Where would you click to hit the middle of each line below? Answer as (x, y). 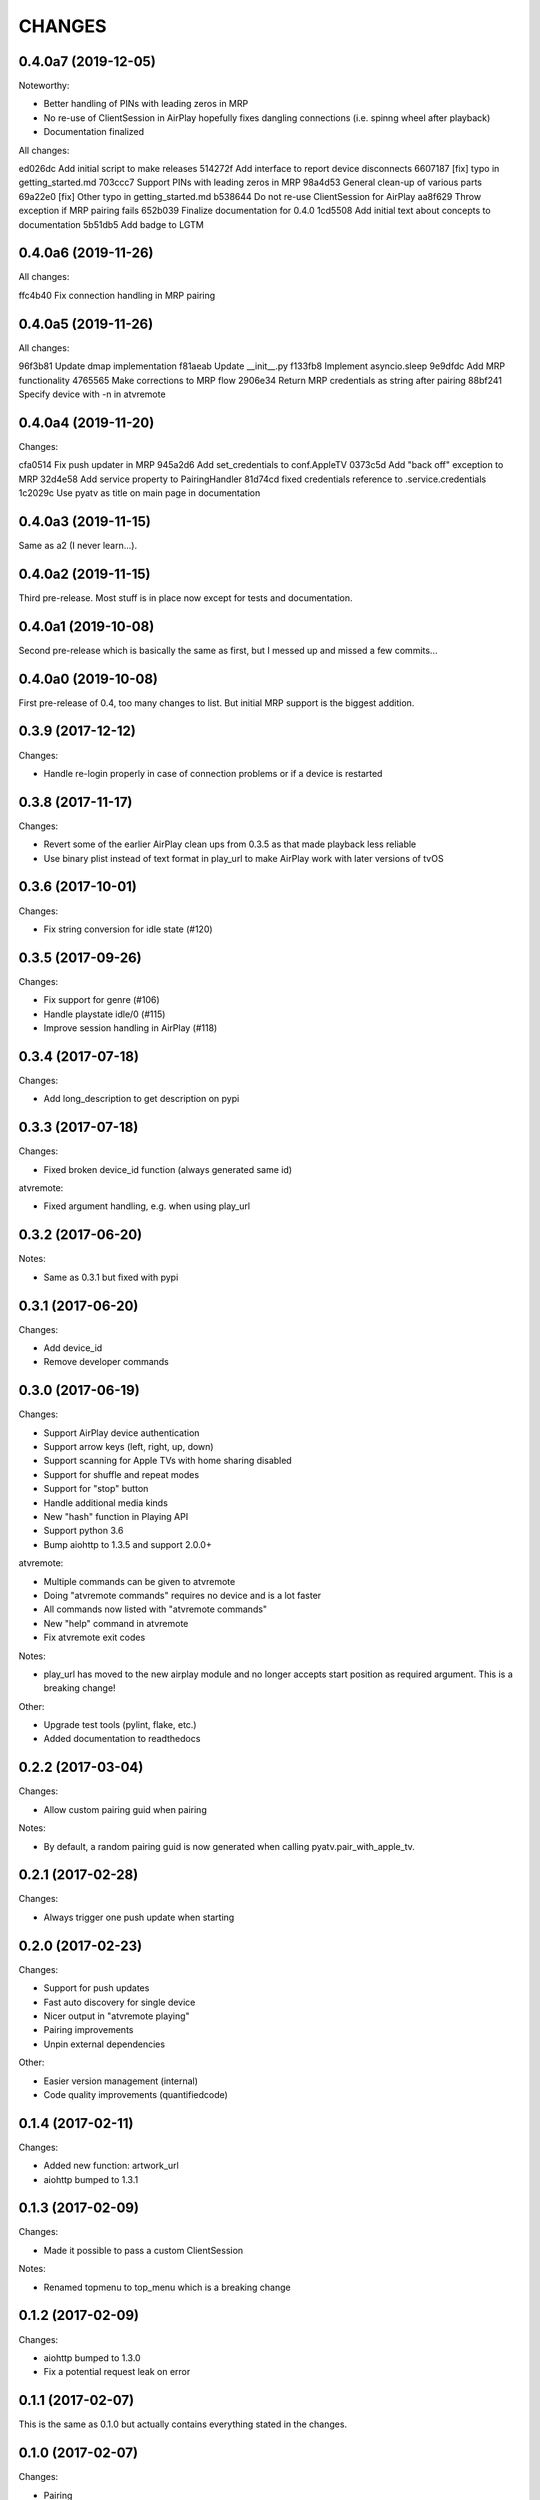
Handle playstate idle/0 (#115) (104, 1014)
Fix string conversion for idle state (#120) (128, 929)
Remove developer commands (106, 1362)
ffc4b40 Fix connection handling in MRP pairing (117, 295)
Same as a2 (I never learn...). (78, 545)
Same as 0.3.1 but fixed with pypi (111, 1277)
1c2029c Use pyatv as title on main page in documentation (139, 493)
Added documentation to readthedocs (122, 1739)
